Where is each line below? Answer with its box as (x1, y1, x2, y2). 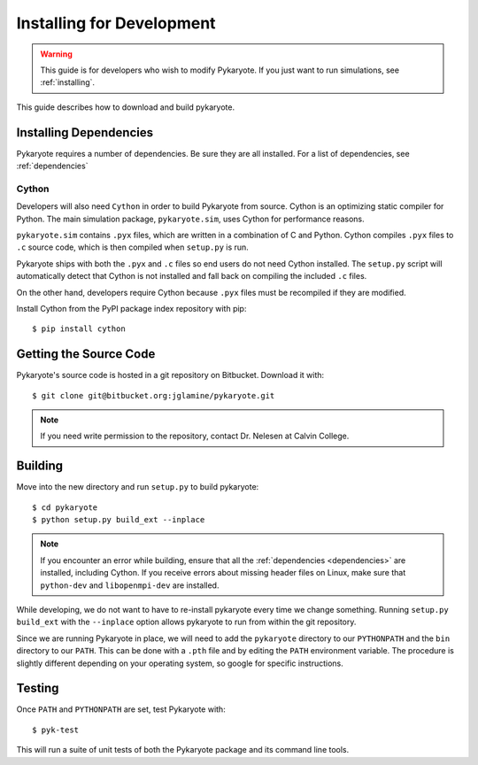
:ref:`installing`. (40, 77, 96, 88)
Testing (16, 681, 59, 696)
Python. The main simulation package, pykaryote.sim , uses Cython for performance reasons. (16, 213, 365, 224)
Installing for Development (16, 13, 216, 33)
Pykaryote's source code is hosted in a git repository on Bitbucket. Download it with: (16, 370, 325, 381)
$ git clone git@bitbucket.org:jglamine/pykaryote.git (32, 390, 275, 400)
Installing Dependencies (16, 125, 154, 140)
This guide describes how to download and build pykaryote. (16, 102, 235, 112)
